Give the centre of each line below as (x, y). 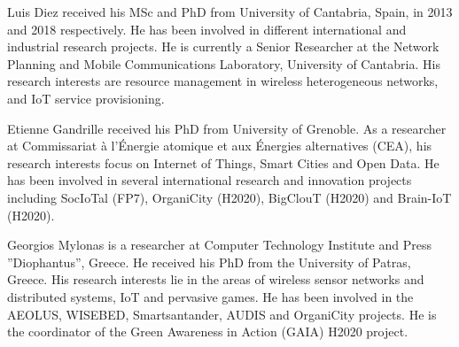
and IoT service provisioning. (86, 98)
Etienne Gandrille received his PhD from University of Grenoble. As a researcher (227, 128)
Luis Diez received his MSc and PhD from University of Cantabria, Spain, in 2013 (230, 12)
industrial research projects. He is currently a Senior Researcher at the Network (223, 46)
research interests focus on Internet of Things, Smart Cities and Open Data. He (223, 162)
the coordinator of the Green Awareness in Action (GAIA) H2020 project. (208, 332)
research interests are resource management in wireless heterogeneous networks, (223, 81)
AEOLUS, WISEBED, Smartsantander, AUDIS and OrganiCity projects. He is (222, 314)
